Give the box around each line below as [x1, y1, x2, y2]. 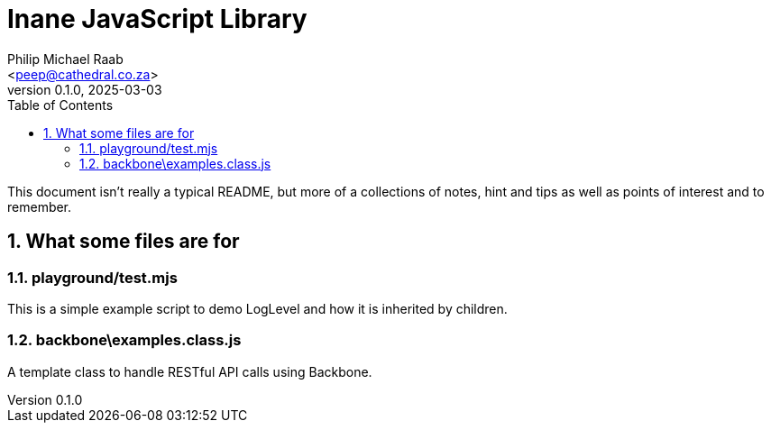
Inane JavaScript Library [7, 4, 307, 34]
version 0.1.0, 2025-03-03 [7, 81, 162, 97]
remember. [7, 198, 72, 215]
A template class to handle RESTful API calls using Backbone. [7, 363, 372, 380]
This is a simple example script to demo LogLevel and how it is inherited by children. [7, 300, 508, 316]
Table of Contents [7, 96, 114, 113]
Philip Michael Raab [7, 50, 124, 67]
